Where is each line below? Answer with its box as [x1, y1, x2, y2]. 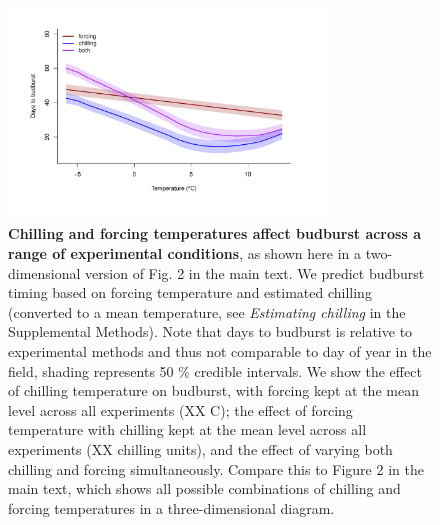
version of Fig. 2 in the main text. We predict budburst [85, 262, 425, 283]
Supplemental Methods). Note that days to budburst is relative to [8, 321, 413, 342]
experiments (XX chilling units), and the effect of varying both [8, 438, 393, 459]
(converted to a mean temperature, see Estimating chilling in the [8, 301, 406, 322]
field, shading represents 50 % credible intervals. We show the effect [8, 360, 422, 381]
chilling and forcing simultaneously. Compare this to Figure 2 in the [8, 458, 424, 479]
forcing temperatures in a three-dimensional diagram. [8, 497, 335, 518]
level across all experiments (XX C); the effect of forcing [8, 399, 353, 420]
